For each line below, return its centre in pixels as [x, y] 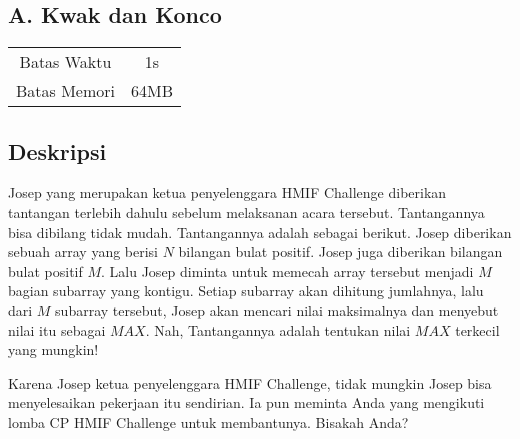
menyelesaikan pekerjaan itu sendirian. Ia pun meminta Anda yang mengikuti [246, 402]
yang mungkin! [53, 349]
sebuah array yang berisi [83, 251]
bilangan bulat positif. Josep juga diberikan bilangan [340, 251]
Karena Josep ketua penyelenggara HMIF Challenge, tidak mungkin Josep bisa [250, 382]
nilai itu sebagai [57, 329]
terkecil [477, 329]
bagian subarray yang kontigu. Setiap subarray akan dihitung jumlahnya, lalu [246, 290]
